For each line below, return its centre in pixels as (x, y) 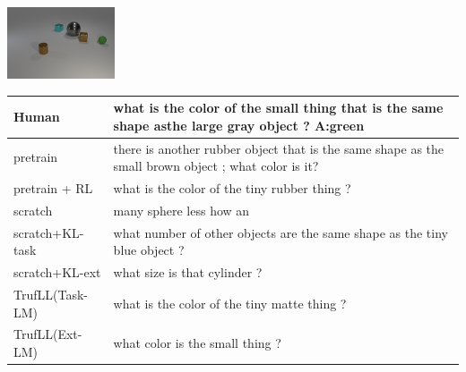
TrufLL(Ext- (48, 334)
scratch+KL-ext (57, 272)
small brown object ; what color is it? (216, 166)
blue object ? (149, 250)
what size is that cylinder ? (188, 272)
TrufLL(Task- (51, 294)
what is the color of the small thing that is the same (278, 108)
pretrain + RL (53, 187)
